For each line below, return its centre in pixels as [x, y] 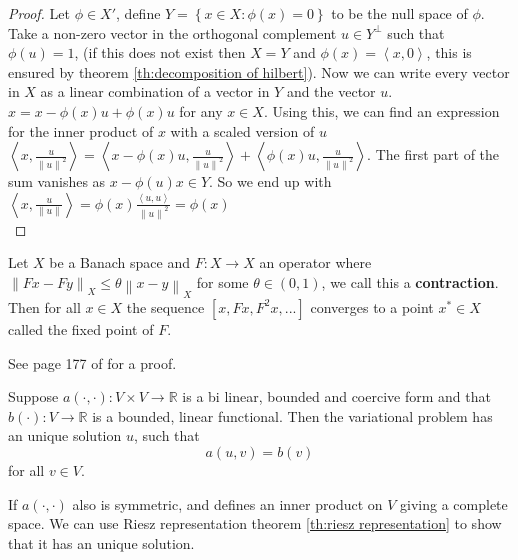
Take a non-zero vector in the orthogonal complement [172, 32]
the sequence [165, 306]
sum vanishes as [57, 181]
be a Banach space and [119, 262]
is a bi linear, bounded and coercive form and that [336, 396]
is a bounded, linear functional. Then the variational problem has [292, 415]
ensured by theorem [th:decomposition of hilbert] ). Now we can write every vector [259, 71]
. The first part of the [433, 154]
